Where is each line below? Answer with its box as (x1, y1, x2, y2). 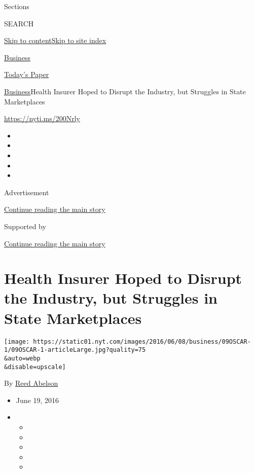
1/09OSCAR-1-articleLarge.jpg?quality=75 (4, 346, 146, 354)
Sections (4, 1, 29, 11)
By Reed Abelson (4, 378, 58, 388)
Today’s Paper (4, 69, 49, 80)
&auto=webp (4, 354, 41, 362)
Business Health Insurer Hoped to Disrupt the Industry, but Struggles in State (4, 86, 246, 96)
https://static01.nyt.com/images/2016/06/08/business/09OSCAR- (33, 338, 251, 345)
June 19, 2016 (16, 394, 59, 405)
